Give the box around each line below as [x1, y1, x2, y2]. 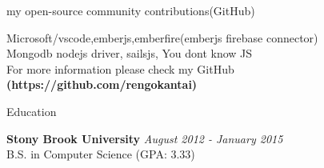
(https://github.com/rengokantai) [6, 76, 198, 93]
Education [6, 102, 57, 119]
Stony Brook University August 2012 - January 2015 [6, 130, 283, 146]
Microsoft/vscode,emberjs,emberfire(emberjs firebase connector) [6, 29, 318, 46]
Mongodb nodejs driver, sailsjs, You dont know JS [6, 45, 253, 62]
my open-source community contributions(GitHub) [6, 2, 255, 18]
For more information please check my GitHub [6, 60, 234, 77]
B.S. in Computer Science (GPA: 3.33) [6, 146, 195, 162]
